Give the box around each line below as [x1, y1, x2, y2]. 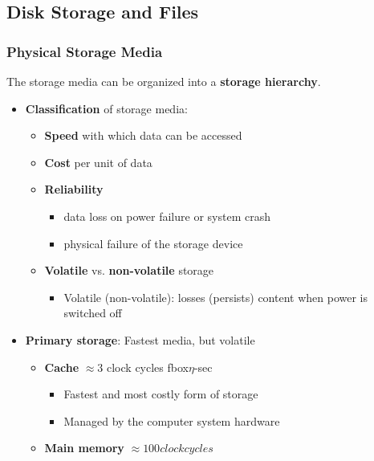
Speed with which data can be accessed [44, 127, 242, 144]
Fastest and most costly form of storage [63, 386, 258, 402]
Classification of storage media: [25, 100, 188, 116]
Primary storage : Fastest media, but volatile [25, 331, 255, 348]
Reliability [44, 181, 104, 198]
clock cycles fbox [107, 358, 189, 375]
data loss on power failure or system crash [63, 207, 270, 224]
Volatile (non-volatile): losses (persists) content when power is [63, 288, 368, 305]
